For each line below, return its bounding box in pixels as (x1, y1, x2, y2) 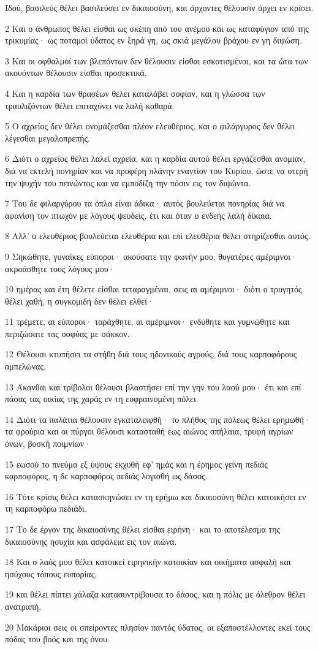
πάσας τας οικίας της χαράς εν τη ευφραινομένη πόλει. (5, 392, 199, 405)
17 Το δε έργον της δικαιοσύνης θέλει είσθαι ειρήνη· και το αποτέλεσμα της (5, 523, 281, 535)
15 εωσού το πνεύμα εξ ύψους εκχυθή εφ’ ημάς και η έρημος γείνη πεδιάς (5, 457, 268, 470)
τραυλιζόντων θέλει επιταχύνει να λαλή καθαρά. (5, 99, 175, 112)
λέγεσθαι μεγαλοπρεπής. (5, 131, 90, 144)
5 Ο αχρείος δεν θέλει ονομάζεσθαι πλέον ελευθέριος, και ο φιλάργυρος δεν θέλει (5, 120, 295, 132)
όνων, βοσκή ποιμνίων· (5, 437, 91, 450)
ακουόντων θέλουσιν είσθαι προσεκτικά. (5, 66, 147, 79)
